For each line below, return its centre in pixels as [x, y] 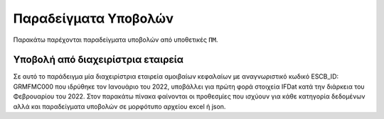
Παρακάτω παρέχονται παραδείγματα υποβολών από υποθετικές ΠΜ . [116, 40]
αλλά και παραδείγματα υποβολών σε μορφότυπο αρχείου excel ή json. [119, 106]
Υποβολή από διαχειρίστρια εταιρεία [98, 60]
